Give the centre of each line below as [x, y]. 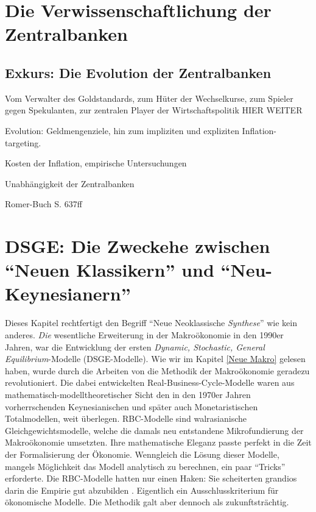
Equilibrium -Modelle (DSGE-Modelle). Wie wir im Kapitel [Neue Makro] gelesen [155, 359]
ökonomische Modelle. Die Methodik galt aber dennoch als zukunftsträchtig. [147, 502]
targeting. [23, 142]
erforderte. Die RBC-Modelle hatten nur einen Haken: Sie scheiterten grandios [151, 478]
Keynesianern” [68, 293]
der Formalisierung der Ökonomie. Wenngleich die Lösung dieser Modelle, [142, 454]
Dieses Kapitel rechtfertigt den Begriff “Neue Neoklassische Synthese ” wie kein [151, 323]
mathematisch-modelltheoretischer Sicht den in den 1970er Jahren [128, 394]
